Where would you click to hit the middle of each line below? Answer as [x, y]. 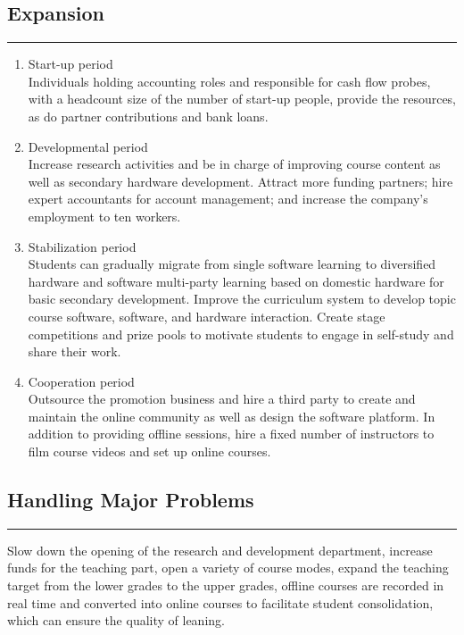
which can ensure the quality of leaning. [116, 620]
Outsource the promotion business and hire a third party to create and [222, 399]
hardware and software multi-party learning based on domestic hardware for [236, 281]
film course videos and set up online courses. [149, 451]
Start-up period [70, 64]
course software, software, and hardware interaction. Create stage [207, 316]
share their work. [75, 351]
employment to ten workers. [104, 216]
